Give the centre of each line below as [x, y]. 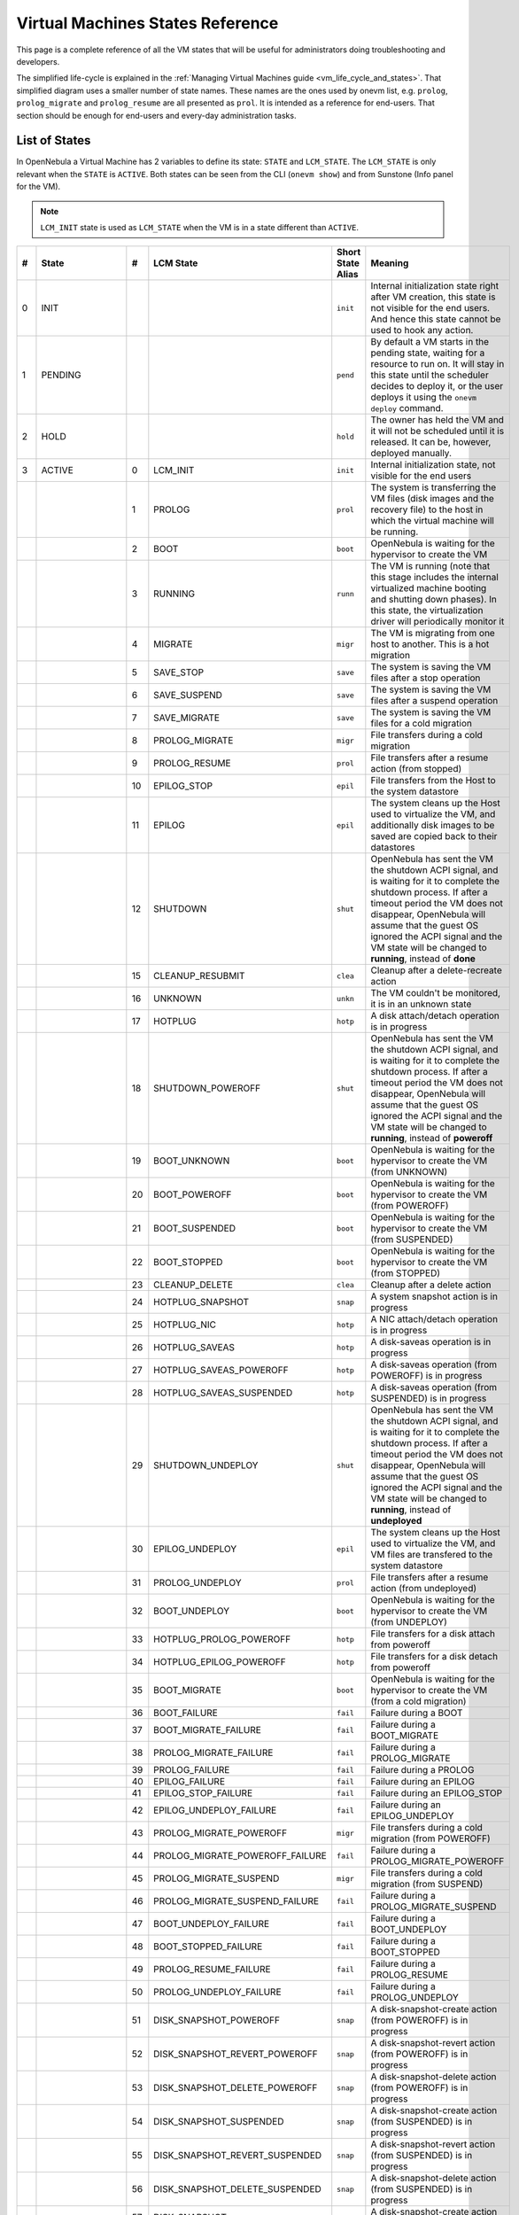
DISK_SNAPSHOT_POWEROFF [217, 2020]
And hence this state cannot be [436, 319]
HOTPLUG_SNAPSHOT [201, 1302]
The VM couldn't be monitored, [435, 993]
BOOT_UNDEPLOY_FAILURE [212, 1924]
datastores [393, 848]
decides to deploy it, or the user [437, 386]
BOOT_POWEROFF [193, 1194]
